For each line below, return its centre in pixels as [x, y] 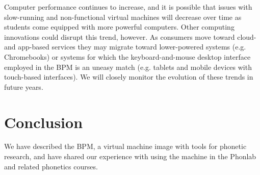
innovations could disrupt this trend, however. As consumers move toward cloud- [130, 36]
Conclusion [44, 122]
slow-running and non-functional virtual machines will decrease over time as [123, 17]
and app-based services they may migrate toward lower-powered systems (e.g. [125, 47]
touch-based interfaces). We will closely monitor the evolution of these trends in [129, 77]
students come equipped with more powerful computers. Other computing [119, 27]
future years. [24, 86]
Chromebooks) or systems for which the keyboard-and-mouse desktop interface [127, 56]
